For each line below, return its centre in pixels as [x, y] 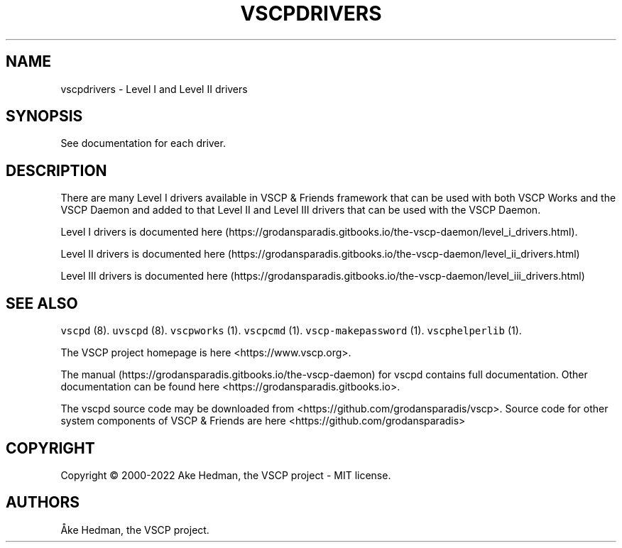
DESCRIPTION [56, 170]
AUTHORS [43, 503]
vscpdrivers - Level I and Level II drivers [154, 89]
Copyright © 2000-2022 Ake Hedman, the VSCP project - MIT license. [226, 475]
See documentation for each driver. [143, 143]
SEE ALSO [42, 303]
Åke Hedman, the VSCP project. [135, 530]
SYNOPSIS [44, 116]
